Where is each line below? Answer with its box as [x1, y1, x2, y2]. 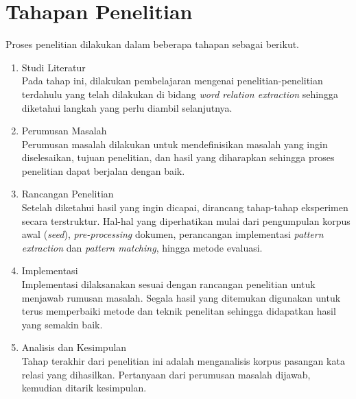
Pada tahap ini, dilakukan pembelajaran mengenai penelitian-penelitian [21, 73, 323, 88]
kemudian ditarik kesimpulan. [21, 380, 147, 395]
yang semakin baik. [21, 317, 103, 331]
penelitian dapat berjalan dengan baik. [21, 163, 185, 178]
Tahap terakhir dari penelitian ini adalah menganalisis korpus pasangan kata [21, 354, 345, 367]
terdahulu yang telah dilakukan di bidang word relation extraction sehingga [21, 86, 338, 101]
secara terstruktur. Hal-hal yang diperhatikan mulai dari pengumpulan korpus [21, 213, 351, 228]
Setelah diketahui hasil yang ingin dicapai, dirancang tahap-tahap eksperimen [21, 200, 348, 215]
